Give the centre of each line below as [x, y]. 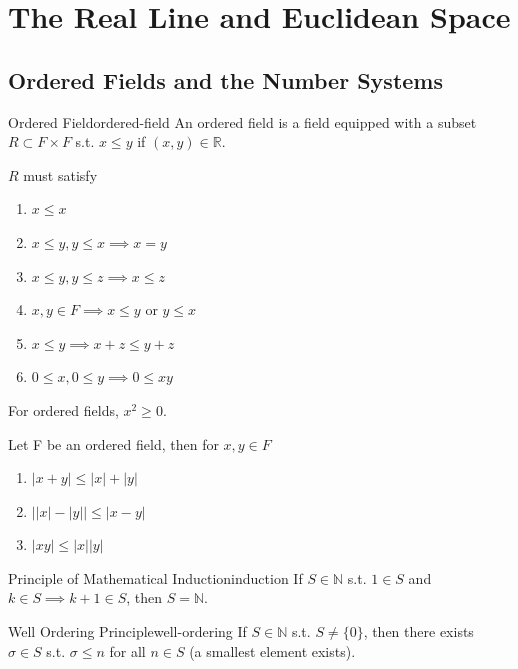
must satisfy [60, 174]
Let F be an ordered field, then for [113, 443]
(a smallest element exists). [272, 650]
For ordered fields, [63, 409]
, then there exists [418, 631]
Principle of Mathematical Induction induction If [155, 577]
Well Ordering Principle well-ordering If [127, 631]
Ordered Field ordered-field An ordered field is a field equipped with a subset [242, 121]
